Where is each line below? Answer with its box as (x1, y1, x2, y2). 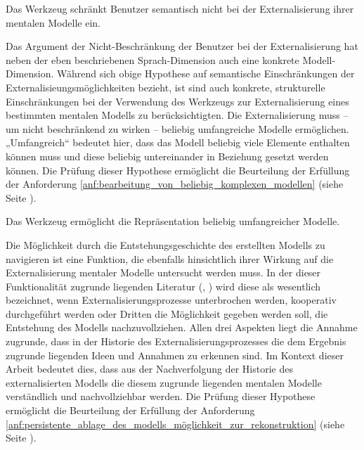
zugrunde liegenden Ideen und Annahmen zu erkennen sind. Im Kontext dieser (6, 347, 344, 362)
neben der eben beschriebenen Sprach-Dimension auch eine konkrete (6, 52, 299, 67)
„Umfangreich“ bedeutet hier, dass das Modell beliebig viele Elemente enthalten (6, 135, 350, 150)
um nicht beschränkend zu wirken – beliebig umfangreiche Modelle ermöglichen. (6, 121, 349, 136)
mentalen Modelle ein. (6, 15, 100, 30)
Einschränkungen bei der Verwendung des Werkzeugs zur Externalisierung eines (6, 94, 349, 108)
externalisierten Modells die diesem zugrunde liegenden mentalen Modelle (6, 375, 322, 390)
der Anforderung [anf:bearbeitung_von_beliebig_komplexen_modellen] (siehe (6, 176, 344, 191)
